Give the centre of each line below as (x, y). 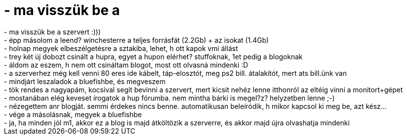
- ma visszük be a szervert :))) (52, 32)
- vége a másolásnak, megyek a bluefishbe (73, 114)
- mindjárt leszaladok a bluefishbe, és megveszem (85, 81)
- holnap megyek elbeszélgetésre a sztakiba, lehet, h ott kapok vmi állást (121, 48)
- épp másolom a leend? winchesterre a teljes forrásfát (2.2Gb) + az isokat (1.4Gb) (136, 40)
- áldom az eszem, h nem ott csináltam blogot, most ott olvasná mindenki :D (126, 65)
